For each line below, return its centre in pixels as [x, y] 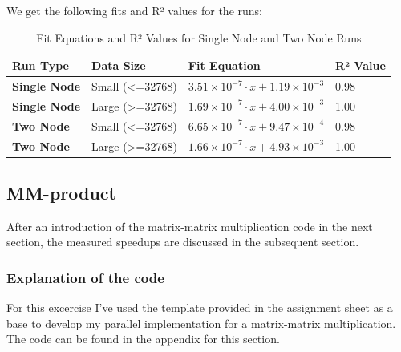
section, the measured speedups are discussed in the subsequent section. [183, 242]
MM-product [61, 193]
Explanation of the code [85, 277]
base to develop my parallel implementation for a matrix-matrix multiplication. [201, 323]
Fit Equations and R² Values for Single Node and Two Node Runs [199, 37]
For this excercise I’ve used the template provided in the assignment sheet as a [200, 307]
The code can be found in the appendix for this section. [143, 339]
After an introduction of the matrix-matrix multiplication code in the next [190, 226]
